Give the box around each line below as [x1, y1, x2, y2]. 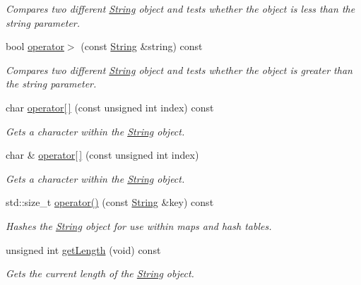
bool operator [6, 39, 64, 54]
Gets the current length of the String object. [6, 266, 194, 281]
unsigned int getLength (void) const [6, 242, 161, 257]
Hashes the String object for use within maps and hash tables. [6, 218, 272, 233]
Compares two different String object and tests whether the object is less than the [6, 1, 355, 16]
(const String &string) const [81, 39, 203, 54]
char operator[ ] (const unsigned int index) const [6, 99, 214, 114]
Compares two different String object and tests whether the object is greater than [6, 62, 353, 77]
